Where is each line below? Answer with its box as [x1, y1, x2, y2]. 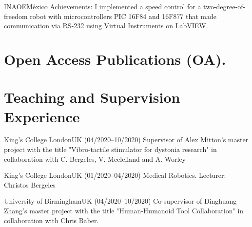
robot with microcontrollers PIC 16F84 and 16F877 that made [30, 11, 217, 21]
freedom [4, 11, 28, 21]
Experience [4, 106, 80, 126]
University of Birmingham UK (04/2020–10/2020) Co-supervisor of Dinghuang [4, 196, 237, 206]
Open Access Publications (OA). [4, 49, 226, 69]
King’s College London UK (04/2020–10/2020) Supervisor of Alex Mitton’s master [4, 134, 249, 145]
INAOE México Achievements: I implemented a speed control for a [4, 1, 201, 11]
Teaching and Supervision [4, 87, 180, 107]
